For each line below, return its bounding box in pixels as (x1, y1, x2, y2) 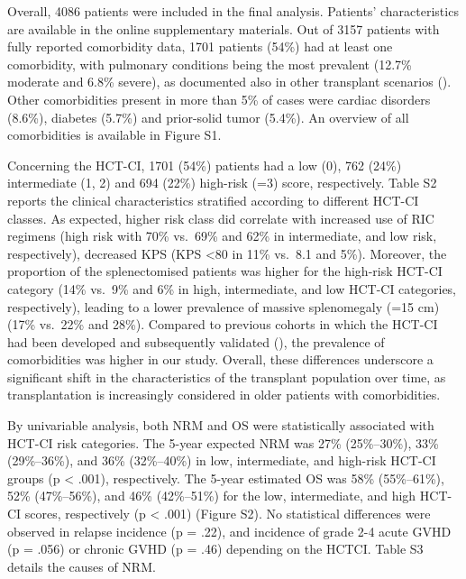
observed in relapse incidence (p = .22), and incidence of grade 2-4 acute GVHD (7, 521, 452, 540)
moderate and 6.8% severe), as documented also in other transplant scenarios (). (7, 72, 452, 91)
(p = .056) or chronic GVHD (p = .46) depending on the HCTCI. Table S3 (7, 539, 424, 558)
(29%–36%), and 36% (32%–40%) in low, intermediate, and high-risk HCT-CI (7, 451, 436, 470)
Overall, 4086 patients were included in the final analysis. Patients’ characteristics (7, 2, 459, 20)
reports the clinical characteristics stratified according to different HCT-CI (7, 190, 419, 209)
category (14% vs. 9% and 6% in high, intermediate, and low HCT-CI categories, (7, 279, 457, 298)
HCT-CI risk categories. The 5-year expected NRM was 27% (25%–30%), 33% (7, 433, 439, 452)
